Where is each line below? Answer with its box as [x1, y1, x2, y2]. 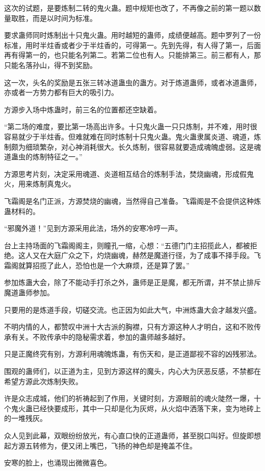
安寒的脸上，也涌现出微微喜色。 [4, 457, 111, 468]
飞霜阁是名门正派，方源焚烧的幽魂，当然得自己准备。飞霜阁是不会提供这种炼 [4, 195, 261, 206]
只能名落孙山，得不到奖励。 [4, 59, 97, 70]
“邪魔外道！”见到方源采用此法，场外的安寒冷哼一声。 [4, 223, 182, 233]
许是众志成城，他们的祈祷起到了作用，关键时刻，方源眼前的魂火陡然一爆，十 [4, 393, 261, 404]
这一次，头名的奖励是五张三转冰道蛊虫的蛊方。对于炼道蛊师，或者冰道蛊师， [4, 77, 261, 87]
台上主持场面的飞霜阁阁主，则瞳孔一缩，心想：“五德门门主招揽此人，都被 [4, 240, 250, 250]
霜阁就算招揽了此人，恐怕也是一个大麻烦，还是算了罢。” [4, 260, 190, 270]
